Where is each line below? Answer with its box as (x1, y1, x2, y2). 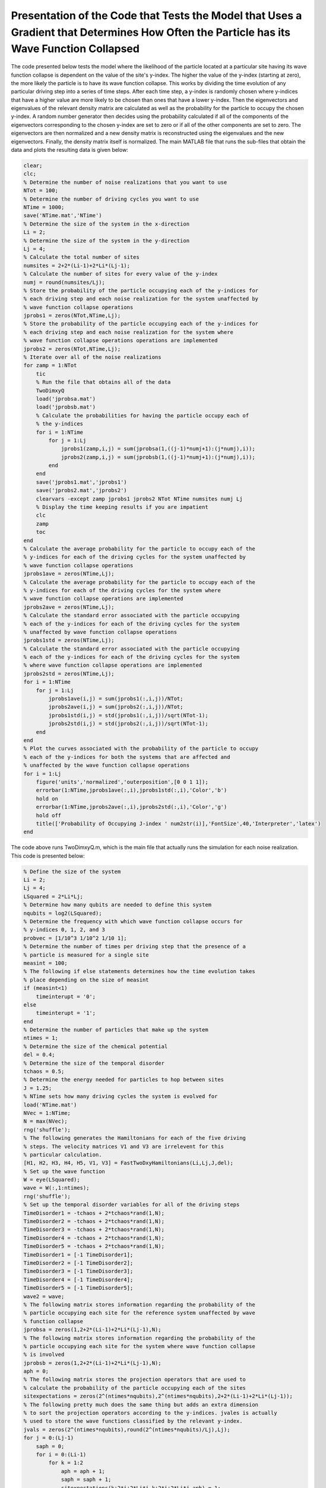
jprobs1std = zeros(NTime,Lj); (23, 637, 115, 644)
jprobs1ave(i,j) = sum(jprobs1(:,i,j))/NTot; (48, 695, 183, 702)
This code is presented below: (11, 852, 86, 859)
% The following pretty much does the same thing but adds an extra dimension (23, 1401, 258, 1408)
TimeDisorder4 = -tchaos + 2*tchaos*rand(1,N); (23, 1234, 164, 1241)
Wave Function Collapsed (11, 42, 140, 56)
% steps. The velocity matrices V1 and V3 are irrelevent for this (23, 1143, 224, 1150)
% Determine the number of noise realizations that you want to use (23, 179, 227, 186)
